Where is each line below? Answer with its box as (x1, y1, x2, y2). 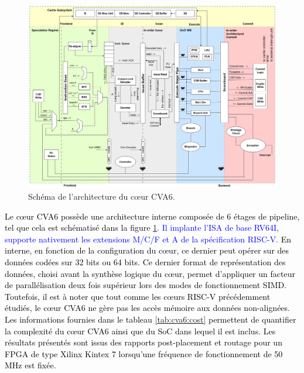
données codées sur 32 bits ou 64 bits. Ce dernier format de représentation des (5, 256, 286, 268)
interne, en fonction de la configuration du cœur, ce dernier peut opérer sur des (5, 244, 289, 256)
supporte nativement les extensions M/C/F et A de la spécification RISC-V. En (5, 232, 292, 245)
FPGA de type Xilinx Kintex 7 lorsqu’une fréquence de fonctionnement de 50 (5, 347, 283, 360)
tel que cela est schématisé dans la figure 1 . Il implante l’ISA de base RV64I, (5, 221, 279, 234)
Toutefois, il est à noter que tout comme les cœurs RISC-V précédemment (5, 290, 271, 302)
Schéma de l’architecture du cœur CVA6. (28, 190, 175, 203)
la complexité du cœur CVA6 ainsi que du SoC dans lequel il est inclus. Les (5, 324, 276, 337)
